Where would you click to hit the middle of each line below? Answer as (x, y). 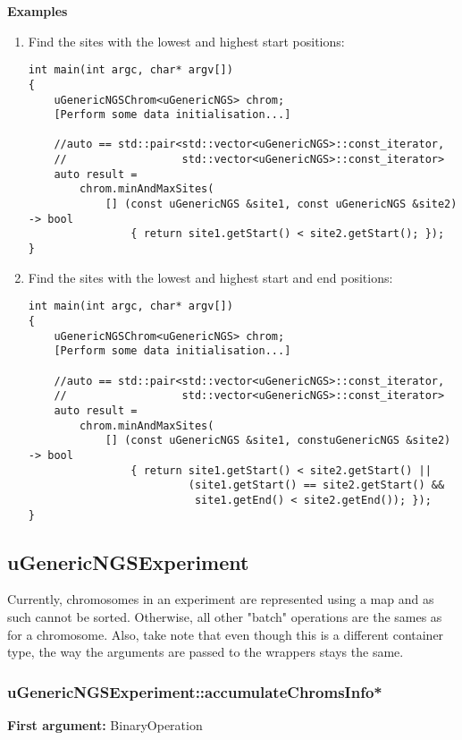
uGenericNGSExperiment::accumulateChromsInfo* (195, 691)
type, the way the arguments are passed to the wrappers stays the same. (206, 652)
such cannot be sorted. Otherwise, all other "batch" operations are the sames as (225, 616)
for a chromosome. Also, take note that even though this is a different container (226, 634)
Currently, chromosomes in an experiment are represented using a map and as (221, 599)
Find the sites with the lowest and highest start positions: (186, 41)
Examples (38, 11)
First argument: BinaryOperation (105, 724)
